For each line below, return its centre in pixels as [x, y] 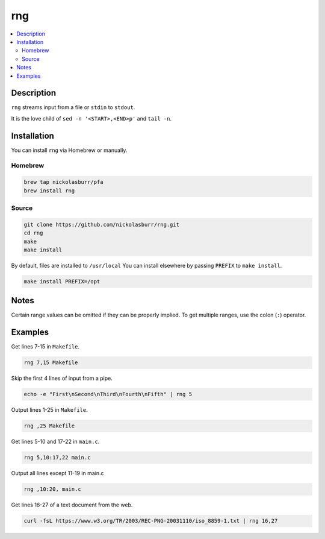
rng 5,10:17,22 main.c [57, 458]
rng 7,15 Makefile [51, 363]
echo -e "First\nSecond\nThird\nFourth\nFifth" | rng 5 [108, 394]
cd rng [33, 233]
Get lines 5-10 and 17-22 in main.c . [55, 442]
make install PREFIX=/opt [62, 281]
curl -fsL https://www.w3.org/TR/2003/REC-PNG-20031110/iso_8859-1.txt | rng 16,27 [151, 521]
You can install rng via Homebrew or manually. [69, 150]
